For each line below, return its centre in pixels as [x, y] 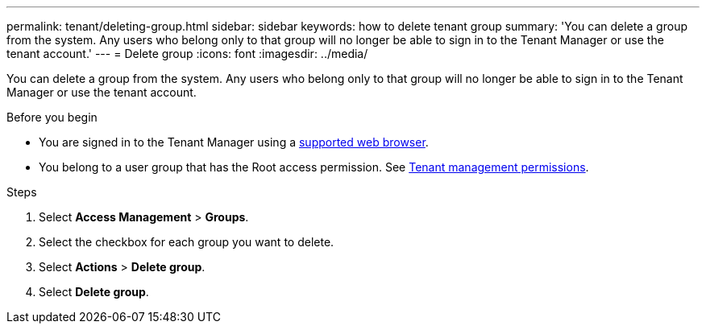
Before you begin [52, 117]
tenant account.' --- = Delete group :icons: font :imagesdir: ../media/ [187, 54]
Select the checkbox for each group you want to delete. [187, 242]
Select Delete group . [94, 292]
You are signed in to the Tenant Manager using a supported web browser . [234, 142]
